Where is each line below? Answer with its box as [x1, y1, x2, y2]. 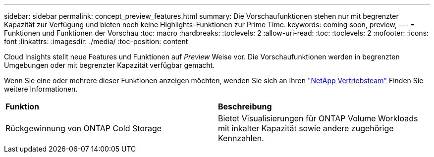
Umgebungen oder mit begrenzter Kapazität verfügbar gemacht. [4, 61, 215, 69]
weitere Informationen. [4, 85, 78, 93]
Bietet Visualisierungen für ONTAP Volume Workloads [218, 113, 418, 123]
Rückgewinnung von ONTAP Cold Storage [5, 123, 162, 133]
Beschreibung [218, 102, 272, 111]
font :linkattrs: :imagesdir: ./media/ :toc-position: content [4, 37, 188, 46]
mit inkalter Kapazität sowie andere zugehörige [218, 123, 394, 133]
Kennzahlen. [218, 133, 264, 143]
